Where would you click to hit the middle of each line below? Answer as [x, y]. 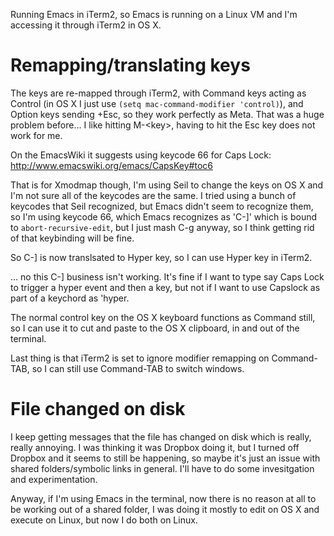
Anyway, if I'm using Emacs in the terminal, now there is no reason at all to [163, 498]
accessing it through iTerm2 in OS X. [86, 25]
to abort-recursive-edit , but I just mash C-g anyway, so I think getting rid [162, 227]
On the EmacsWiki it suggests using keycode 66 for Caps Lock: [141, 155]
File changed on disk [98, 409]
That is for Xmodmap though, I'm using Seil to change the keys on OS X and [167, 185]
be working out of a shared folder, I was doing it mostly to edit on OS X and [165, 509]
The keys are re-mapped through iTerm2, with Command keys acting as [158, 93]
